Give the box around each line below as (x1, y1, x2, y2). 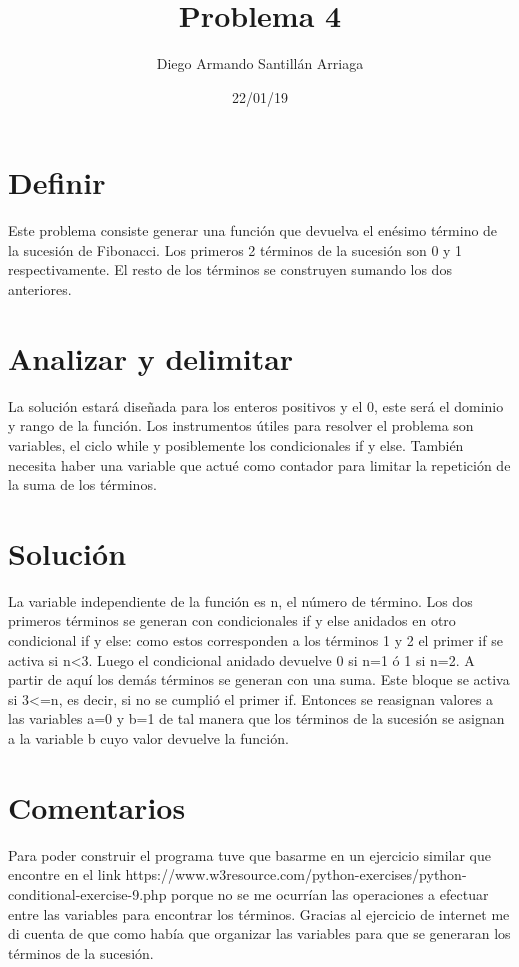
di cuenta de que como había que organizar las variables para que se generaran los (8, 923, 511, 944)
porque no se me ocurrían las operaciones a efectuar (171, 883, 489, 904)
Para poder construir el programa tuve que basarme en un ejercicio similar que (8, 844, 491, 865)
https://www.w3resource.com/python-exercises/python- (125, 864, 467, 885)
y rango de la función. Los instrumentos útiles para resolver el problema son (8, 415, 474, 436)
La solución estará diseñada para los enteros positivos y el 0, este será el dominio (8, 395, 504, 416)
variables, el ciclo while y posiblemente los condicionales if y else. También (8, 434, 464, 455)
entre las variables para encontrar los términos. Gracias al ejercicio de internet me (8, 903, 510, 924)
